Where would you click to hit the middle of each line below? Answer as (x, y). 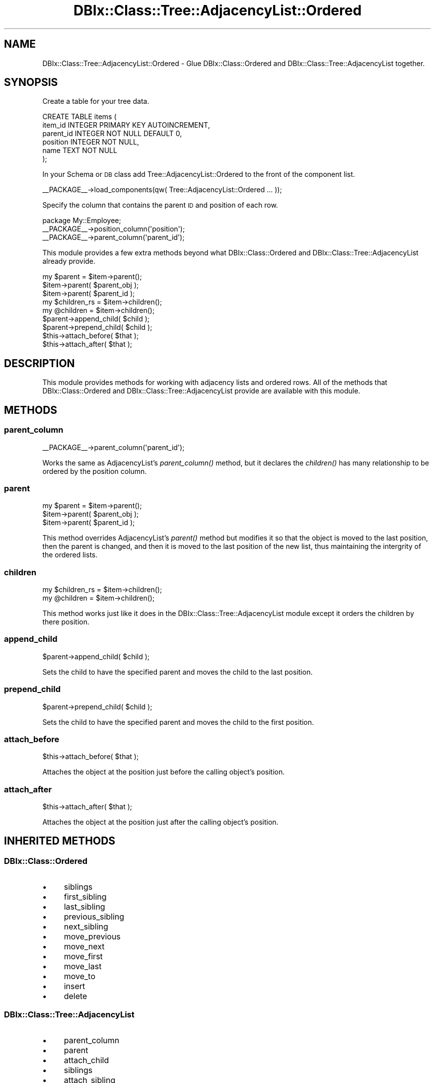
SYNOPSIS (31, 82)
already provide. (69, 261)
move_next (84, 947)
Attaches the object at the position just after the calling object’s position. (160, 822)
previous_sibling (94, 917)
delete (75, 996)
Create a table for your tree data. (96, 101)
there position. (66, 622)
